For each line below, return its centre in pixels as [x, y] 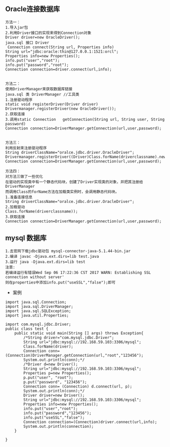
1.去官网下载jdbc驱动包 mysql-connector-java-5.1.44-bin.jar [68, 251]
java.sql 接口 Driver [27, 43]
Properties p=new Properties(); [58, 373]
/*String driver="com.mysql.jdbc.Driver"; [69, 337]
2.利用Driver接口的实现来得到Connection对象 [48, 33]
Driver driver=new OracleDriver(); [43, 37]
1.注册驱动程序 [19, 100]
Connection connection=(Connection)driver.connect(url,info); [90, 422]
